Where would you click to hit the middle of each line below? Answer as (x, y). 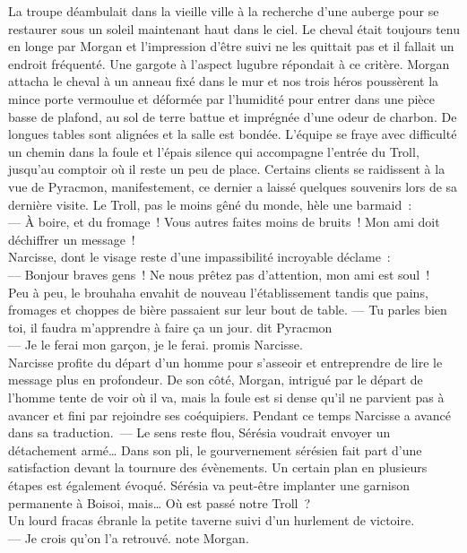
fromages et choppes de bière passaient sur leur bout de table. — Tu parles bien (228, 310)
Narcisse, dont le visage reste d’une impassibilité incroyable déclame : (199, 257)
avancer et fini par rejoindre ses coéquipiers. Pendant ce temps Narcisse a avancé (229, 415)
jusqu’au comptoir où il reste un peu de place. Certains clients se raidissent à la (227, 169)
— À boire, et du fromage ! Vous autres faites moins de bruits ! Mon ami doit (224, 222)
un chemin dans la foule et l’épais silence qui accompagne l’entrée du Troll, (214, 151)
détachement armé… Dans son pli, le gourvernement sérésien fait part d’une (215, 449)
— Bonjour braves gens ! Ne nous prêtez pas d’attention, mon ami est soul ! (219, 274)
